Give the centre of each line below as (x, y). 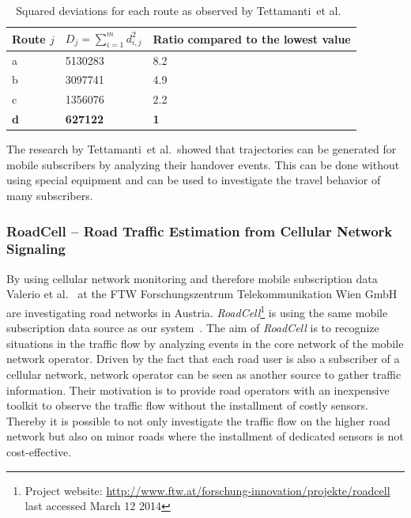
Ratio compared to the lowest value (252, 38)
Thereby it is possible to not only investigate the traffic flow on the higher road (198, 420)
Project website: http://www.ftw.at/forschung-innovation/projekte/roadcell (207, 490)
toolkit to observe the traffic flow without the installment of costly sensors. (187, 405)
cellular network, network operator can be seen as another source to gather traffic (204, 374)
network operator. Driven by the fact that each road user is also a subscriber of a (203, 359)
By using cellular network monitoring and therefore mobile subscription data (192, 278)
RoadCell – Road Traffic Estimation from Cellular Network (200, 231)
